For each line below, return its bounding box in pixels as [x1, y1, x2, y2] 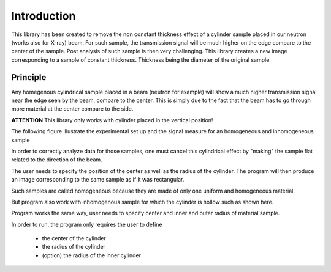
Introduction [11, 9, 76, 23]
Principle [11, 72, 47, 83]
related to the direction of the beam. [11, 156, 102, 163]
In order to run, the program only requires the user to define [11, 221, 162, 228]
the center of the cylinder [42, 235, 107, 242]
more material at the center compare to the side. [11, 105, 134, 112]
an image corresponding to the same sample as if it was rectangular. [11, 176, 185, 183]
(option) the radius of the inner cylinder [42, 251, 141, 259]
